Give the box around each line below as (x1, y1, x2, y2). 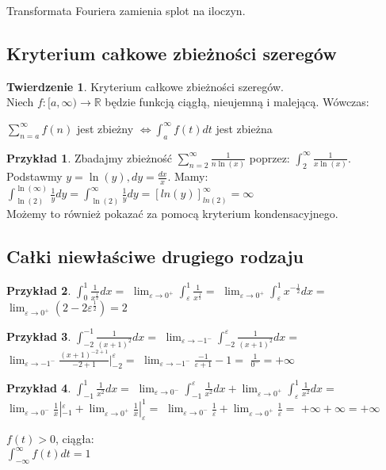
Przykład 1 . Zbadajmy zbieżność (6, 149, 172, 166)
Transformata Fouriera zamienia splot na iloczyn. (6, 2, 246, 18)
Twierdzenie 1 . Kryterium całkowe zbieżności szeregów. (6, 78, 284, 94)
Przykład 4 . (6, 379, 71, 395)
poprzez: (249, 149, 290, 166)
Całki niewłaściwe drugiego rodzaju (6, 244, 304, 269)
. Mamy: (167, 168, 208, 185)
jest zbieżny (76, 120, 134, 136)
